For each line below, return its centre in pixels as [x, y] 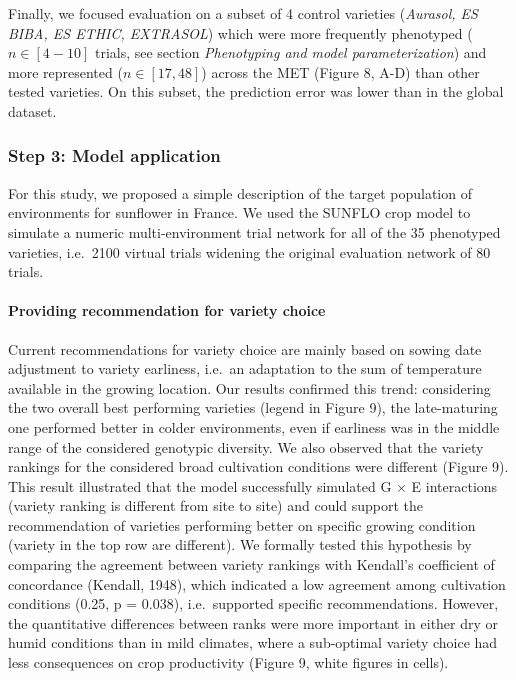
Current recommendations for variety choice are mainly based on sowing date [245, 348]
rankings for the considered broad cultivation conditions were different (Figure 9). [258, 466]
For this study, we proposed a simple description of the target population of [240, 192]
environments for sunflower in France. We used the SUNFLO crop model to [239, 212]
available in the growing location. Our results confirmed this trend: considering [249, 387]
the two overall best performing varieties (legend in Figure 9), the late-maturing [253, 407]
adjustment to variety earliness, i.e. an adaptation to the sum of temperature [245, 368]
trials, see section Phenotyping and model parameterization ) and [290, 52]
